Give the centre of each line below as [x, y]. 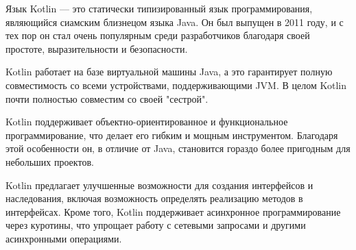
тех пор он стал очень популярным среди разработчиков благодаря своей [158, 35]
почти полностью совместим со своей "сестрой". [107, 98]
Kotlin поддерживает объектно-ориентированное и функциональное [147, 122]
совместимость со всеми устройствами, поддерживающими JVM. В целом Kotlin [176, 85]
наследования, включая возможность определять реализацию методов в [154, 198]
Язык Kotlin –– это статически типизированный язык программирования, [159, 8]
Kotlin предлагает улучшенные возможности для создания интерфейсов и [159, 185]
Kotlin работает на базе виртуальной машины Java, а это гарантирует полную [169, 72]
